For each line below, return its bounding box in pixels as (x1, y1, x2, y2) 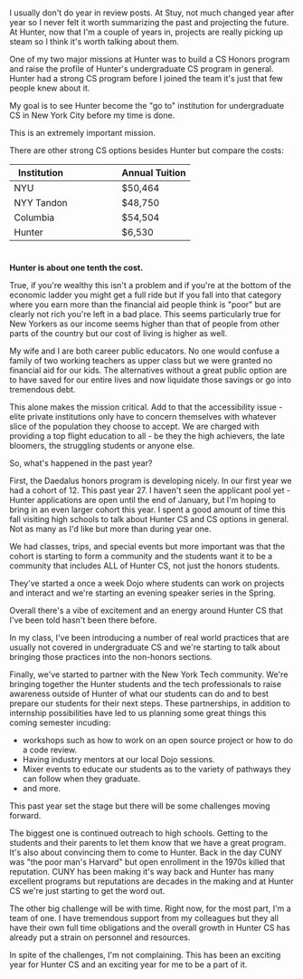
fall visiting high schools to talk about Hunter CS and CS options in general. (9, 514, 289, 525)
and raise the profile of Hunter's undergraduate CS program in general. (9, 63, 274, 74)
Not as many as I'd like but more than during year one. (9, 524, 212, 535)
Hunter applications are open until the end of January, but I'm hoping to (9, 495, 276, 506)
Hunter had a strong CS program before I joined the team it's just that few (9, 73, 283, 84)
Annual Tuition (121, 167, 187, 179)
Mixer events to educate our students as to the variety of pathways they (22, 764, 291, 775)
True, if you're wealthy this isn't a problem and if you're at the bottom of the (9, 280, 292, 291)
